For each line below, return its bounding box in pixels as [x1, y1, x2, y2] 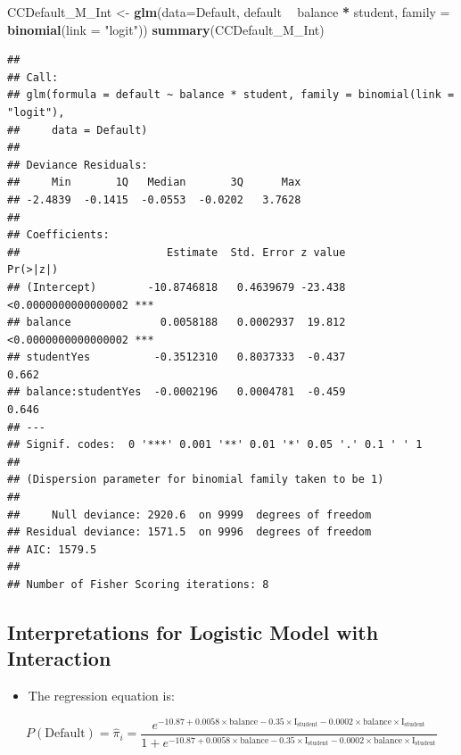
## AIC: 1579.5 [7, 543, 97, 556]
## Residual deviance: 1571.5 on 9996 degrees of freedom [7, 526, 372, 539]
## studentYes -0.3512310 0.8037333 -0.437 [7, 351, 346, 364]
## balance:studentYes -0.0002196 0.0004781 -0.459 [7, 386, 346, 399]
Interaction [7, 644, 111, 672]
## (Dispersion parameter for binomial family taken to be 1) [7, 473, 384, 486]
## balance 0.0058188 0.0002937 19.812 [7, 316, 346, 329]
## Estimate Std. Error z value [7, 245, 346, 259]
